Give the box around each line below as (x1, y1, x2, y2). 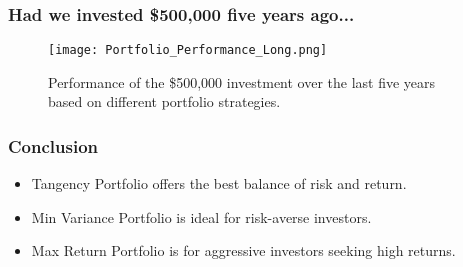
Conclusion (8, 133, 98, 158)
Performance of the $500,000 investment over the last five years (48, 71, 436, 92)
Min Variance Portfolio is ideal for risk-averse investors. (31, 206, 372, 227)
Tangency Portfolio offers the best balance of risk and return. (31, 173, 407, 194)
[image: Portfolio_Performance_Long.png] (48, 43, 328, 58)
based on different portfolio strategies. (48, 91, 281, 112)
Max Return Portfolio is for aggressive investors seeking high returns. (31, 240, 456, 261)
